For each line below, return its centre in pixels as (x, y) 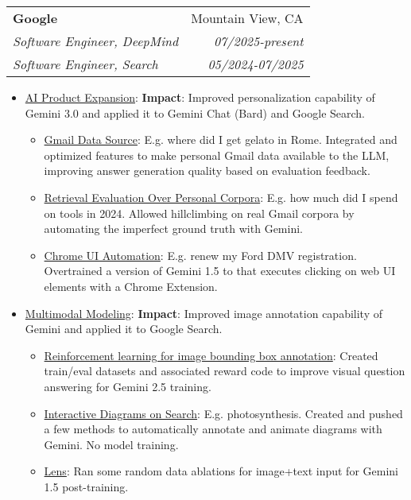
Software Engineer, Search (85, 64)
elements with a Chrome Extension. (131, 286)
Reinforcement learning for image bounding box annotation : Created (211, 355)
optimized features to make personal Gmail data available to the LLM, (217, 155)
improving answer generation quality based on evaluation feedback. (207, 171)
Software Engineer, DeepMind (96, 41)
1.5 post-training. (86, 486)
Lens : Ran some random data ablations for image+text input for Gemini (221, 471)
